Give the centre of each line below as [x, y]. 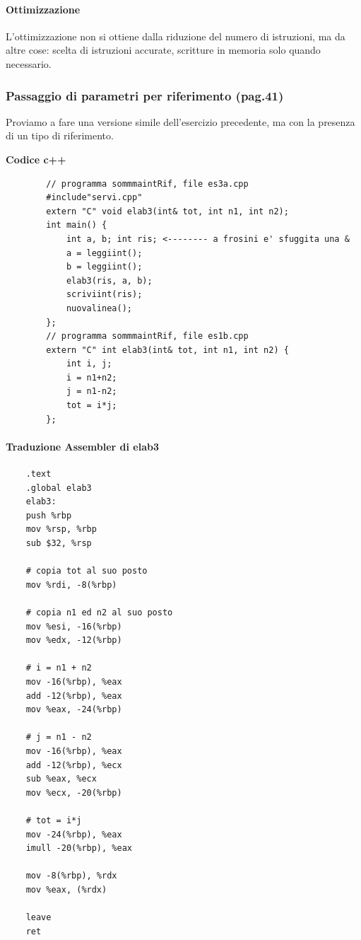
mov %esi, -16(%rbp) [74, 626]
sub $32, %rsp [59, 544]
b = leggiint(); [104, 267]
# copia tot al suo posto [87, 571]
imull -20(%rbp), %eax [79, 848]
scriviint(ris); [104, 295]
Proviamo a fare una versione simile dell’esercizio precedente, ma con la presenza [180, 121]
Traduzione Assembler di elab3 [83, 446]
